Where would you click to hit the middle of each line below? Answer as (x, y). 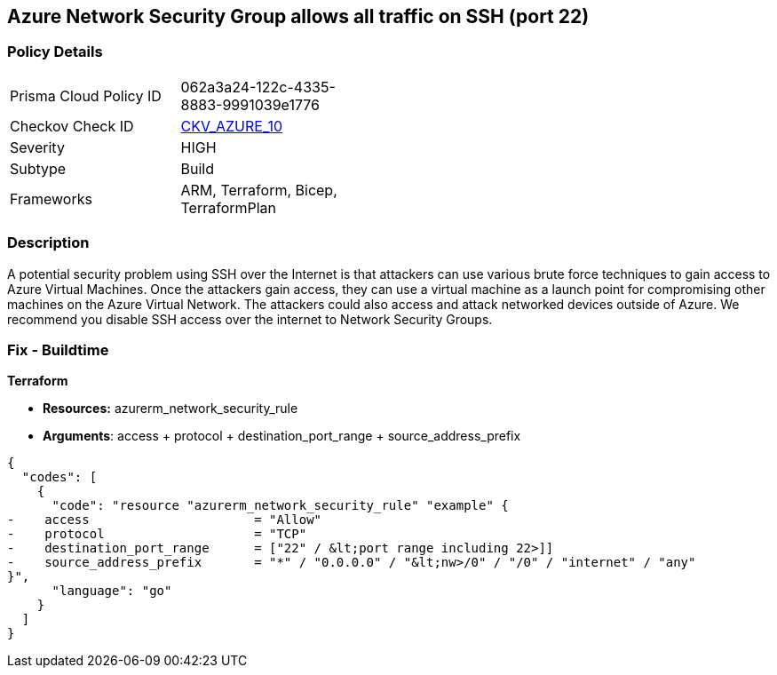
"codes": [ (59, 477)
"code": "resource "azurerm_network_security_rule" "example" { (280, 506)
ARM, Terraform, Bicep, (259, 190)
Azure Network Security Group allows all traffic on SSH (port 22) (298, 16)
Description (48, 243)
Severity (37, 147)
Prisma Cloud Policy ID (86, 95)
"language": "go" (112, 591)
